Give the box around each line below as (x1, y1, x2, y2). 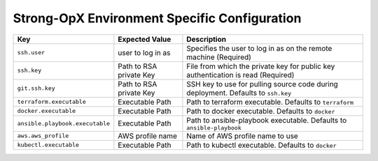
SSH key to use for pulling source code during (186, 79, 339, 89)
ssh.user (17, 49, 45, 56)
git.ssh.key (17, 84, 55, 92)
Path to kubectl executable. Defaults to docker (186, 140, 337, 150)
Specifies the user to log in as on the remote (186, 43, 332, 53)
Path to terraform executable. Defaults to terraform (186, 97, 353, 107)
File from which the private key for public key (186, 61, 335, 71)
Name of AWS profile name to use (186, 131, 299, 141)
